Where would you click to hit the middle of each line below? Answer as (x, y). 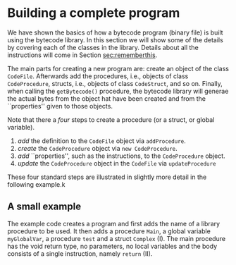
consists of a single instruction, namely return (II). (80, 253)
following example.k (36, 184)
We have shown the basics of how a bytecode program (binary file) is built (115, 32)
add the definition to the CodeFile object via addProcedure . (101, 141)
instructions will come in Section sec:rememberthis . (82, 55)
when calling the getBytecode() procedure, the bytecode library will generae (118, 91)
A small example (44, 207)
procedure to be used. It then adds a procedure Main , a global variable (109, 231)
